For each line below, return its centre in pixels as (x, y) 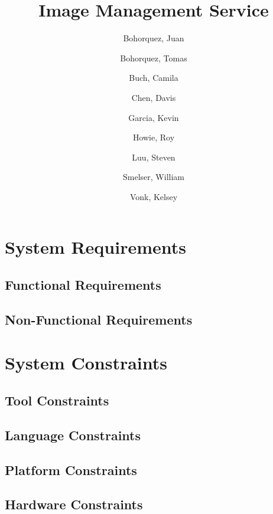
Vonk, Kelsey (154, 196)
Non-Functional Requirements (99, 319)
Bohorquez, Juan (154, 38)
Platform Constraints (71, 469)
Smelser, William (154, 177)
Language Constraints (73, 435)
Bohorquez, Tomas (154, 58)
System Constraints (86, 363)
